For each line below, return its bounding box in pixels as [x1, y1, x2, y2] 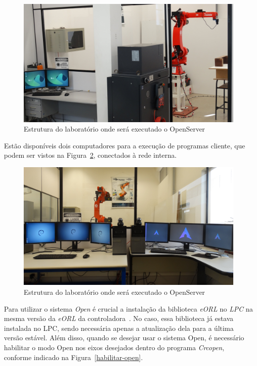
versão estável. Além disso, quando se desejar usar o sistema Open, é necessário [4, 332, 244, 343]
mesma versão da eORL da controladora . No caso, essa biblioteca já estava [4, 313, 234, 323]
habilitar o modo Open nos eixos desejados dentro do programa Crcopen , [4, 342, 224, 352]
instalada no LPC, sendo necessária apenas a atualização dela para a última [4, 322, 234, 333]
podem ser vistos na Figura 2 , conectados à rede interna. [4, 150, 177, 160]
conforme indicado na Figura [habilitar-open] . [4, 352, 143, 362]
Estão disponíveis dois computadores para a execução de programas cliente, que [4, 140, 245, 150]
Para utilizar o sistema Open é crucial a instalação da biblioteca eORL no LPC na [4, 303, 253, 314]
